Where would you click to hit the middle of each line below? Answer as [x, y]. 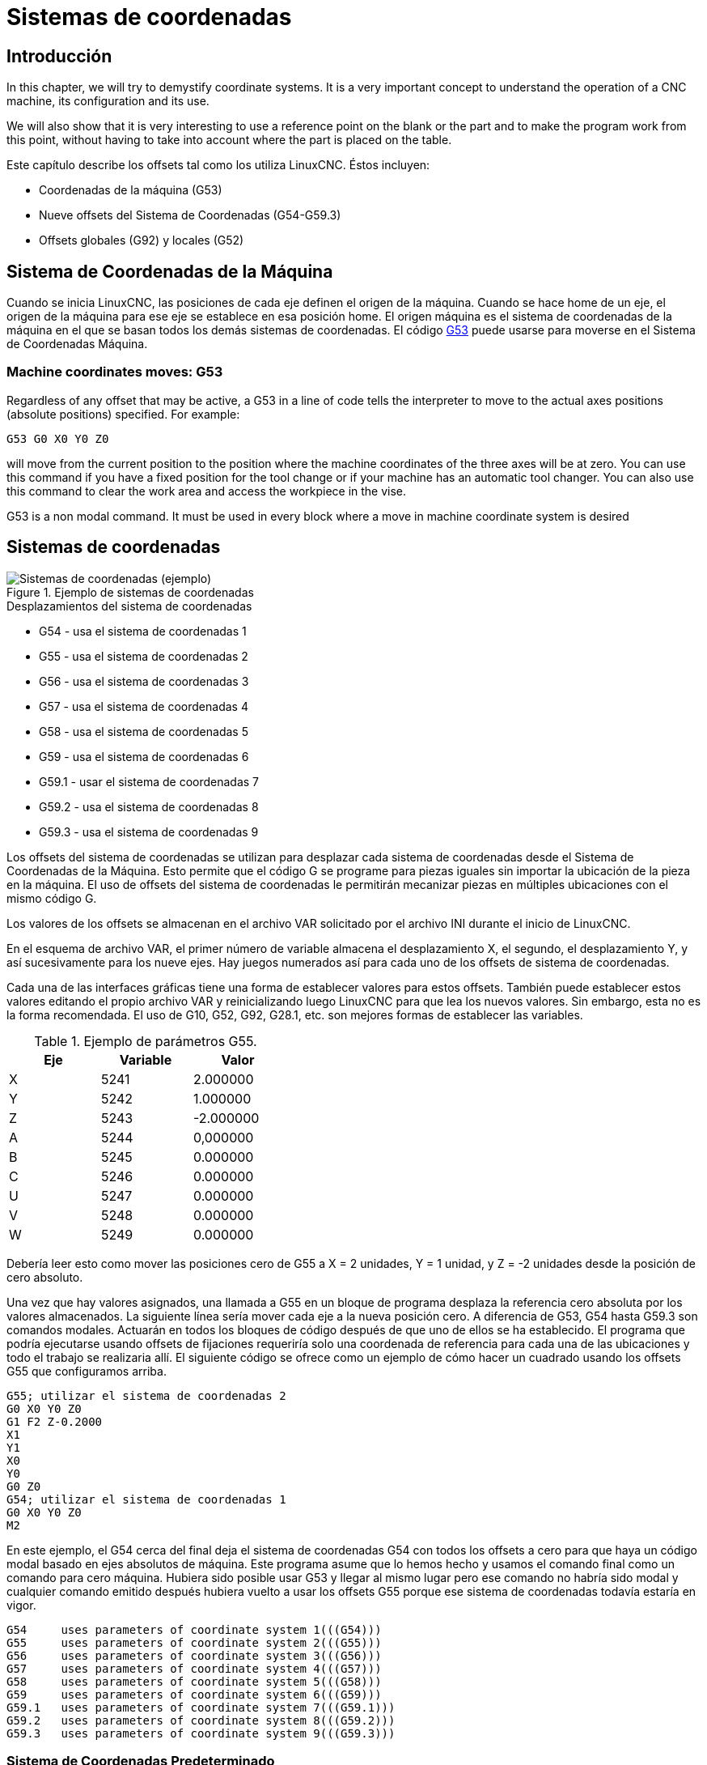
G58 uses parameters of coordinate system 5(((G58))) [194, 1681]
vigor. [21, 1605]
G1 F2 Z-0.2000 [55, 1421]
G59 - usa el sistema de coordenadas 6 [144, 756]
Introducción [59, 56]
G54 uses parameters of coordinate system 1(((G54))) [194, 1629]
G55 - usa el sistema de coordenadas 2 [144, 656]
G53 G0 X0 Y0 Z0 [58, 438]
